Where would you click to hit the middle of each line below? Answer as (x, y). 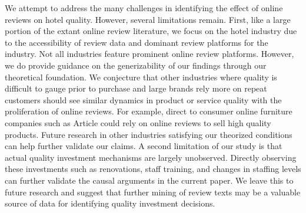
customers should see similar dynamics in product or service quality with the (143, 99)
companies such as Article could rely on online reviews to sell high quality (138, 122)
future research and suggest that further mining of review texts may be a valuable (153, 192)
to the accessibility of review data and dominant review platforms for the (137, 42)
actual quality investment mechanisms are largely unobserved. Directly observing (151, 157)
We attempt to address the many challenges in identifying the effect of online (144, 8)
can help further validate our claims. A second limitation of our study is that (144, 146)
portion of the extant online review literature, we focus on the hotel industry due (151, 31)
